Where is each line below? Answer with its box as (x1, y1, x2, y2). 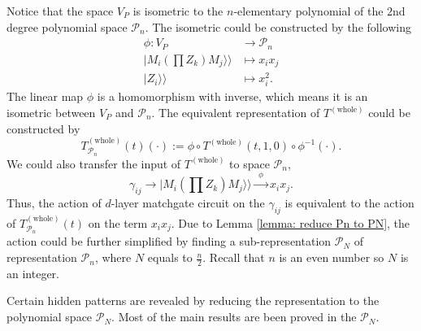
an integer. (7, 264, 59, 281)
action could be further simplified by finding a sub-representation (7, 233, 332, 250)
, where (94, 249, 132, 266)
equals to (147, 249, 193, 266)
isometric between (7, 104, 96, 121)
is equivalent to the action (284, 194, 414, 211)
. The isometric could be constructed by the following (145, 18, 411, 35)
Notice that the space (7, 2, 114, 19)
